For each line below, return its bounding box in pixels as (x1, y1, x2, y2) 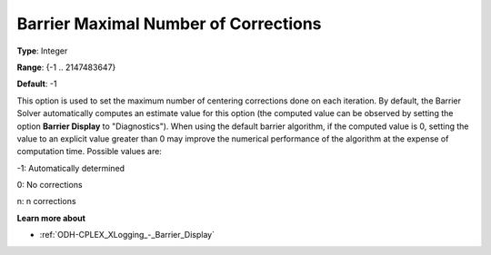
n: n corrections (16, 196, 76, 207)
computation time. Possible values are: (16, 146, 163, 157)
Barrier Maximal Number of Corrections (16, 14, 322, 34)
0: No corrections (16, 180, 83, 191)
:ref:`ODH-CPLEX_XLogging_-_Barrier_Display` (39, 230, 215, 240)
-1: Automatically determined (16, 162, 125, 173)
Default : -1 (16, 78, 57, 90)
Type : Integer (16, 45, 68, 56)
